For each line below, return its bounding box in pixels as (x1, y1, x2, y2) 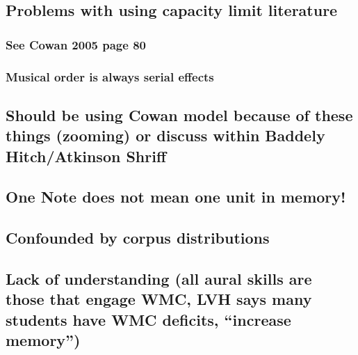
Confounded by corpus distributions (6, 227, 270, 248)
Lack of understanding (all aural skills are (6, 267, 312, 289)
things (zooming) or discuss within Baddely (6, 125, 325, 146)
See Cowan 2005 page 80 (6, 35, 146, 53)
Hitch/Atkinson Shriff (6, 145, 167, 166)
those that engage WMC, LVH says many (6, 288, 312, 310)
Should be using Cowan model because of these (6, 104, 353, 125)
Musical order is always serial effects (6, 68, 214, 85)
